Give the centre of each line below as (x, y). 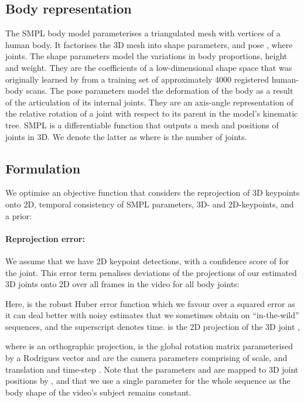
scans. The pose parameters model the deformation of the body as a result (160, 91)
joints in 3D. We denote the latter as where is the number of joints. (126, 136)
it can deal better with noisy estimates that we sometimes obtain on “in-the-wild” (152, 315)
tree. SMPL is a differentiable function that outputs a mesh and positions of (142, 125)
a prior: (19, 215)
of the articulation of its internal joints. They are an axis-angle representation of (149, 102)
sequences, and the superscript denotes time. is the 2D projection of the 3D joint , (153, 326)
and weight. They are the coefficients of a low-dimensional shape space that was (149, 67)
